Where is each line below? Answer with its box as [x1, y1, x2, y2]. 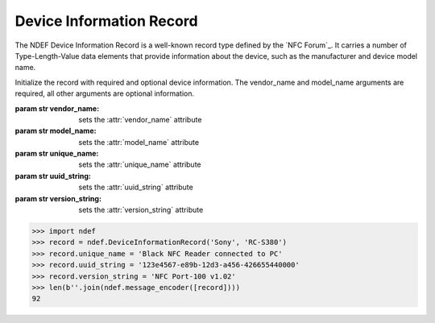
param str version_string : [14, 193, 102, 203]
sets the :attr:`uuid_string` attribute [78, 182, 193, 193]
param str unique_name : [14, 149, 99, 159]
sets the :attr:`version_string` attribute [78, 205, 204, 215]
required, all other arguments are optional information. [14, 89, 195, 98]
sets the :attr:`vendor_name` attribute [78, 114, 202, 124]
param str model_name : [14, 126, 97, 136]
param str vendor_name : [14, 103, 100, 113]
